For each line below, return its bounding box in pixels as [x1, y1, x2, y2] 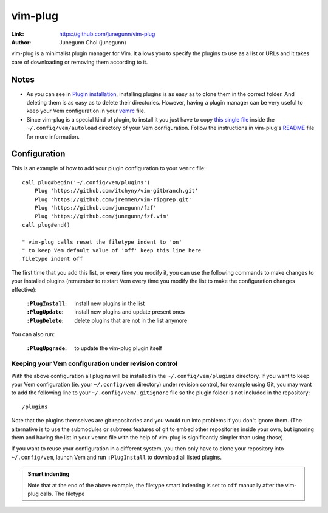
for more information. [26, 133, 80, 140]
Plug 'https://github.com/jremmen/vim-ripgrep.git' [34, 196, 192, 203]
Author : [11, 38, 32, 46]
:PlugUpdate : [26, 308, 64, 315]
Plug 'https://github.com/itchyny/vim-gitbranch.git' [34, 187, 199, 195]
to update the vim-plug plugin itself [74, 344, 162, 352]
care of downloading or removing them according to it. [11, 58, 148, 66]
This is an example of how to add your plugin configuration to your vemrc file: [11, 165, 206, 172]
